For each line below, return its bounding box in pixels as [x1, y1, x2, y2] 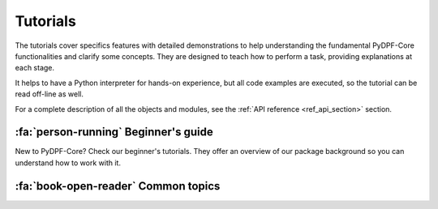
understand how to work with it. [15, 158, 122, 168]
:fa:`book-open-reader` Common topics [15, 179, 221, 193]
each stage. [15, 63, 55, 73]
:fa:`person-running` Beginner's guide [15, 126, 214, 139]
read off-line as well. [15, 89, 84, 99]
